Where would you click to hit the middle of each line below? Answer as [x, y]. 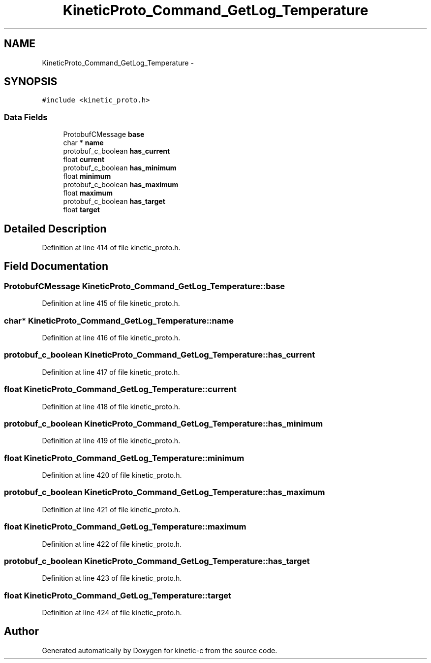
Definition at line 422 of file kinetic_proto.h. [112, 544]
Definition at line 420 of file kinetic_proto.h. [112, 475]
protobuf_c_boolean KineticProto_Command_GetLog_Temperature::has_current [160, 355]
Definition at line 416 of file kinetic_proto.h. [111, 338]
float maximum [88, 193]
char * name [83, 143]
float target [81, 210]
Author [21, 631]
